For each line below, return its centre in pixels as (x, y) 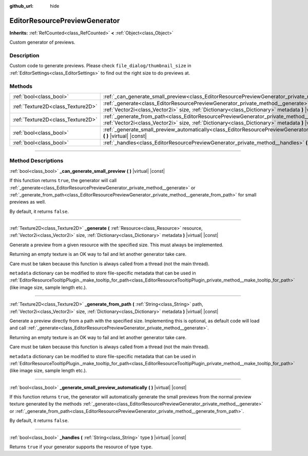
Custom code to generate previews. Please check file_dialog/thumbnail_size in (100, 66)
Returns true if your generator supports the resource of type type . (81, 447)
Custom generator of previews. (42, 42)
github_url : (21, 6)
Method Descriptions (36, 161)
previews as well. (28, 202)
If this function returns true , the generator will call (63, 181)
